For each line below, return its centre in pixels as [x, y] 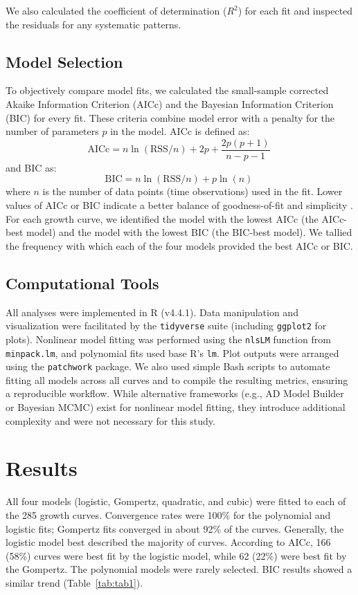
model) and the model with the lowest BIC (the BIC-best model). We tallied [189, 232]
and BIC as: [31, 167]
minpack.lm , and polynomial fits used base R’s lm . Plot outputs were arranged [172, 353]
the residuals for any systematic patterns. [93, 24]
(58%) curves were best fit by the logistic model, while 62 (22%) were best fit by [176, 555]
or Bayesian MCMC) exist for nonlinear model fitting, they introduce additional [176, 407]
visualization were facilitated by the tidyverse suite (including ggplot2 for [166, 326]
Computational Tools [82, 283]
